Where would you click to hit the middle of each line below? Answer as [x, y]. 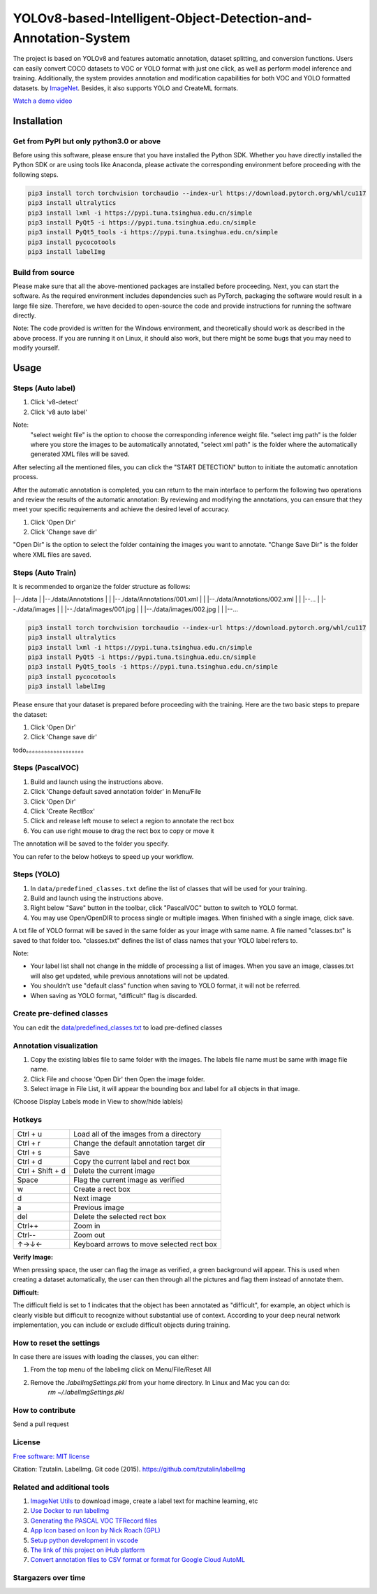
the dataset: [30, 714]
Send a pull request [41, 1424]
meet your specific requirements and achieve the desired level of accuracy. [121, 509]
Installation [38, 121]
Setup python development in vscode [84, 1540]
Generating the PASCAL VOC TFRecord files [94, 1521]
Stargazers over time [49, 1578]
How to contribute [44, 1410]
